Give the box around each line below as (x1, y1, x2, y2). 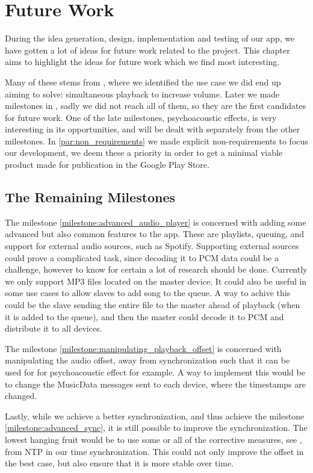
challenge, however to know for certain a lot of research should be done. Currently (5, 263, 308, 276)
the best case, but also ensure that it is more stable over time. (5, 457, 234, 469)
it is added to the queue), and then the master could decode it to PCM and (5, 310, 284, 323)
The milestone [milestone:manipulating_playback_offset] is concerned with (5, 342, 282, 354)
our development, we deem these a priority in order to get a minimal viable (5, 146, 283, 159)
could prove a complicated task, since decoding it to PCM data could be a (5, 251, 279, 264)
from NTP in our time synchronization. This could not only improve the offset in (5, 445, 304, 457)
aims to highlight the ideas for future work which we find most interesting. (5, 55, 280, 68)
